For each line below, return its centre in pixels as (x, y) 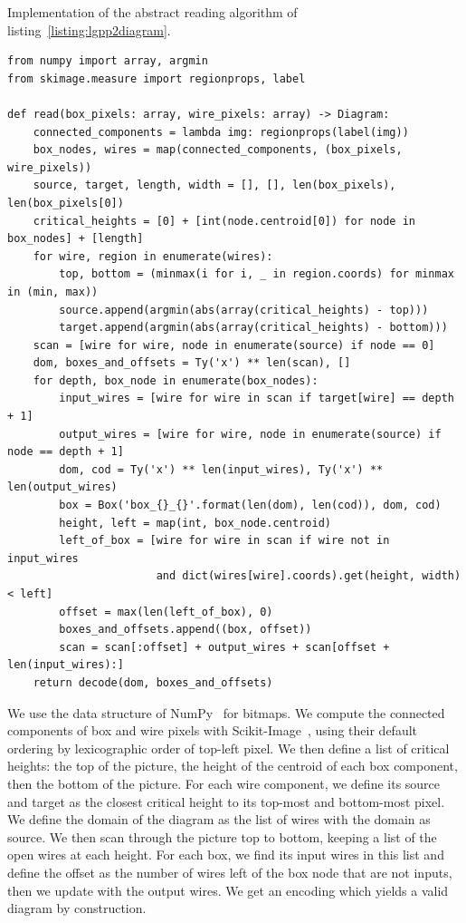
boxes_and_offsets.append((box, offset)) (185, 630)
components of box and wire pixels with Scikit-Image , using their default (213, 730)
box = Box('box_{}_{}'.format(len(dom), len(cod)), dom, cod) (250, 505)
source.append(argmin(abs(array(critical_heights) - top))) (244, 310)
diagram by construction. (77, 908)
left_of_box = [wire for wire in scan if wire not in (224, 541)
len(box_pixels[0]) (66, 203)
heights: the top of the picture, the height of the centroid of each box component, (233, 766)
